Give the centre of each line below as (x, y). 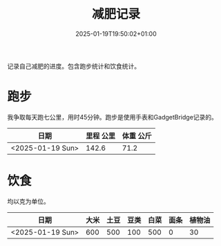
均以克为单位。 (28, 201)
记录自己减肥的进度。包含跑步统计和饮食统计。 (74, 66)
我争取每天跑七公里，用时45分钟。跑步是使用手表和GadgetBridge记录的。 (112, 117)
